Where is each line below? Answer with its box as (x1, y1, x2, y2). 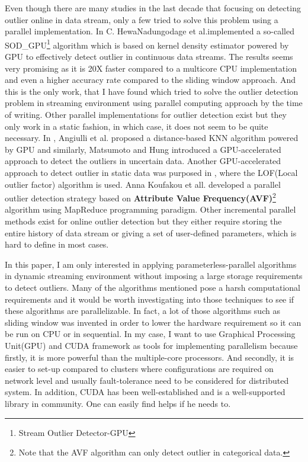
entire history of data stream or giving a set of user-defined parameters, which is (5, 226, 297, 239)
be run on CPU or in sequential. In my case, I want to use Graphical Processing (5, 328, 296, 340)
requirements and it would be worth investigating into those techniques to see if (5, 293, 294, 305)
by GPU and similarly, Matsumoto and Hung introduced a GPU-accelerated (5, 143, 281, 155)
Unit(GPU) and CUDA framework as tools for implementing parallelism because (5, 339, 298, 351)
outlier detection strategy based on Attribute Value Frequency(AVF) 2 (5, 190, 276, 204)
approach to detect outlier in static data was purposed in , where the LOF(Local (5, 166, 298, 178)
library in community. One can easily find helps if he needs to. (5, 397, 231, 409)
